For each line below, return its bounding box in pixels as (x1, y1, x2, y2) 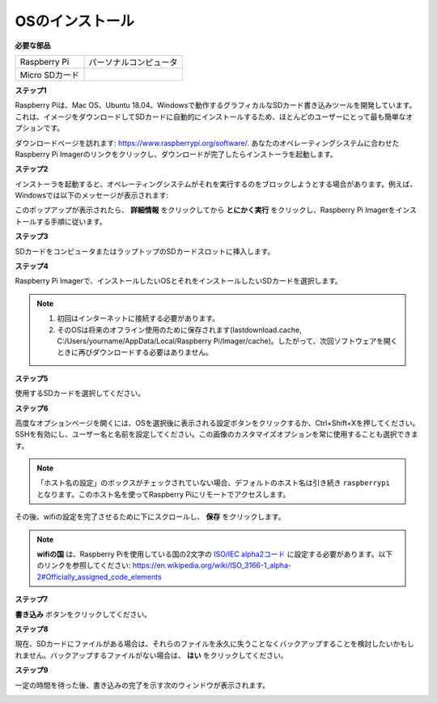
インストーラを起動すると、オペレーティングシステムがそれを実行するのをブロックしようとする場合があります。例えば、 (15, 179, 418, 189)
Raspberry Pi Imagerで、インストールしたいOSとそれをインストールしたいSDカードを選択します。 (15, 276, 343, 286)
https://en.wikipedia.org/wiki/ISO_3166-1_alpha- (132, 560, 291, 570)
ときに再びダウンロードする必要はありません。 (57, 347, 214, 357)
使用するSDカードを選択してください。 (15, 389, 146, 398)
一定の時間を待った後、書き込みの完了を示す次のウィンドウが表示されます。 (15, 680, 270, 690)
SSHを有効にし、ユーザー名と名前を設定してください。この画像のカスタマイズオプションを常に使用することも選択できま (15, 429, 418, 439)
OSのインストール (15, 12, 135, 30)
